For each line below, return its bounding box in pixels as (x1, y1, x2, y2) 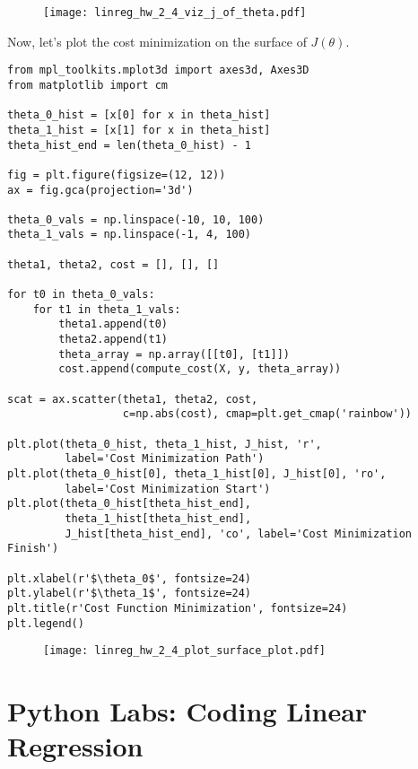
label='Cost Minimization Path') (65, 452, 265, 466)
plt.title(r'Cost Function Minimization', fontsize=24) (7, 601, 348, 615)
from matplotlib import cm (7, 78, 168, 92)
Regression (7, 728, 144, 765)
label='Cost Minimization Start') (65, 482, 271, 495)
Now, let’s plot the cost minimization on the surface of (7, 31, 307, 50)
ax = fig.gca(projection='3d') (7, 183, 194, 197)
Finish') (7, 542, 59, 555)
